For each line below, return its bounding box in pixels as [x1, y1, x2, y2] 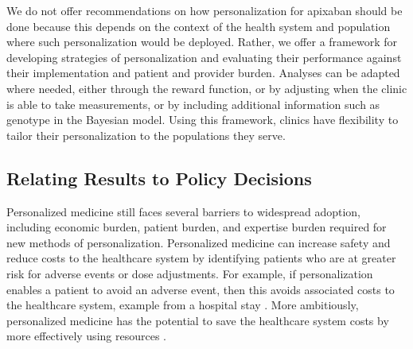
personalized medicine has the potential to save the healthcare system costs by [6, 312, 389, 328]
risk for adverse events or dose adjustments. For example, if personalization [6, 265, 373, 281]
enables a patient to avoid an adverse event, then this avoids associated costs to [6, 281, 395, 297]
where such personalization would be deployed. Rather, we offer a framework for [6, 33, 397, 50]
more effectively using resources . [6, 328, 166, 344]
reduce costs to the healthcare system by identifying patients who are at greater [6, 250, 396, 266]
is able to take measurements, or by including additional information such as [6, 95, 380, 112]
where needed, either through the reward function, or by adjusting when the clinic [6, 79, 407, 96]
